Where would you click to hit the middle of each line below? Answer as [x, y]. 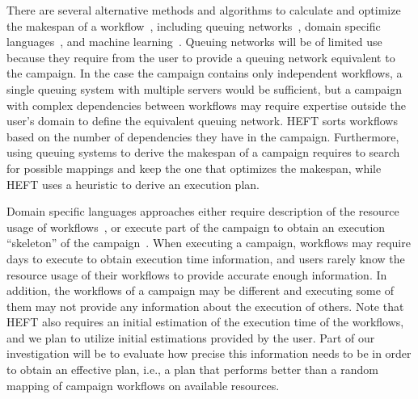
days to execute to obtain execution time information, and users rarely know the [206, 258]
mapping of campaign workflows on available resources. [143, 385]
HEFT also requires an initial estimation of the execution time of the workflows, [205, 322]
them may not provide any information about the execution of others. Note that [205, 306]
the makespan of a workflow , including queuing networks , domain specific [194, 25]
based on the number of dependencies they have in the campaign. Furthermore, [203, 136]
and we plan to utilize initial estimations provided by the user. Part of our [191, 337]
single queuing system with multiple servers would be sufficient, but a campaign [204, 88]
